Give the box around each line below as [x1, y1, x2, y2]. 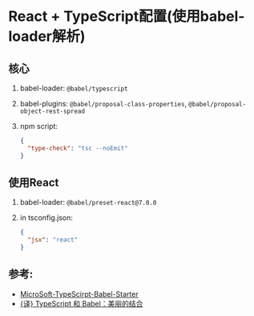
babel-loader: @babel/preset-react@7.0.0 [19, 198, 157, 207]
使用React [8, 176, 59, 190]
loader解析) [8, 27, 86, 46]
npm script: [19, 122, 58, 130]
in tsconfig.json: [19, 213, 74, 222]
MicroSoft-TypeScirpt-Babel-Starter [19, 289, 139, 298]
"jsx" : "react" [27, 236, 79, 244]
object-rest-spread [19, 107, 86, 115]
